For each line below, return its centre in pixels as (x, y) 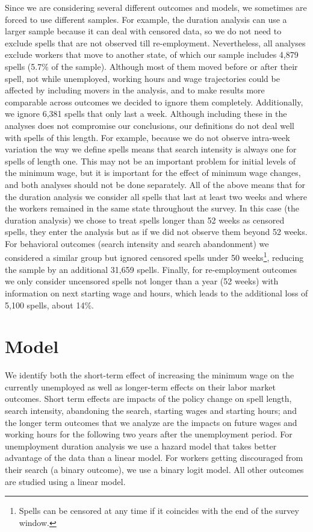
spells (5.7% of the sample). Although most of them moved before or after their (151, 66)
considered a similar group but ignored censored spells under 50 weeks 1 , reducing (154, 257)
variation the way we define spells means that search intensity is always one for (151, 149)
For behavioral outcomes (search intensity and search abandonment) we (137, 243)
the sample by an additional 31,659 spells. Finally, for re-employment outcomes (151, 269)
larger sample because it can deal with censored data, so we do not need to (143, 31)
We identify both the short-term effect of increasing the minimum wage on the (150, 375)
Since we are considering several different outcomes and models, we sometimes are (156, 7)
